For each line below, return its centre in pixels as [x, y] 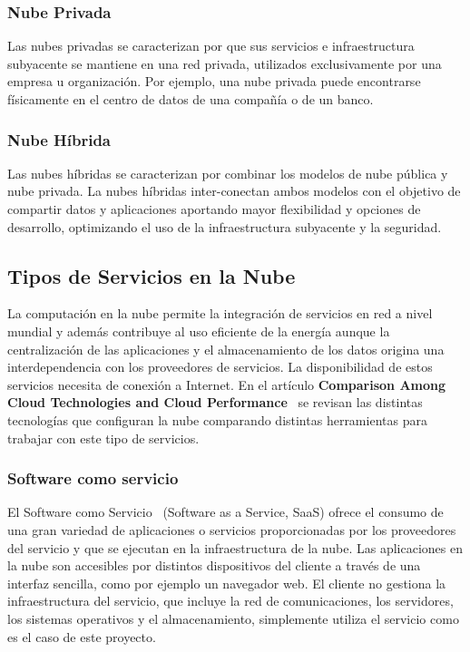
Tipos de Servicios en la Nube [152, 275]
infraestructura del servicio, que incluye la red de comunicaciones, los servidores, [230, 601]
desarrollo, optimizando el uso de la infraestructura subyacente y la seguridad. [225, 226]
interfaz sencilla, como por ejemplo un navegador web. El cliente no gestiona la [227, 583]
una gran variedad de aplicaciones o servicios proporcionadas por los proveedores [232, 529]
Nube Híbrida [59, 139]
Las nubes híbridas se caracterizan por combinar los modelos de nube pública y [228, 173]
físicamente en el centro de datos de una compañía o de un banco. [191, 99]
